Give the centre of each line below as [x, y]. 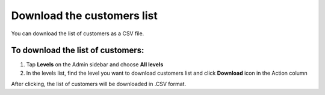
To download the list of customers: [78, 50]
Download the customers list [84, 16]
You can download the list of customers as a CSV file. [78, 33]
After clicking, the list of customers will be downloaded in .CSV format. [99, 84]
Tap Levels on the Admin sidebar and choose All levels [95, 65]
